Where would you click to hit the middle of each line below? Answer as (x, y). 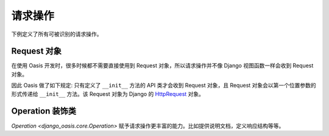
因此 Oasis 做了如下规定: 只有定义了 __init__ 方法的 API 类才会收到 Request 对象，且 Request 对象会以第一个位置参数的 (164, 86)
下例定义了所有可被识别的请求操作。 (57, 34)
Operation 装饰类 (44, 111)
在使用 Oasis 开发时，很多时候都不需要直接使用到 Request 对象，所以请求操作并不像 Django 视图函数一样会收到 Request (162, 66)
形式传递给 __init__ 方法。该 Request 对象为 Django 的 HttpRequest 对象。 (108, 93)
